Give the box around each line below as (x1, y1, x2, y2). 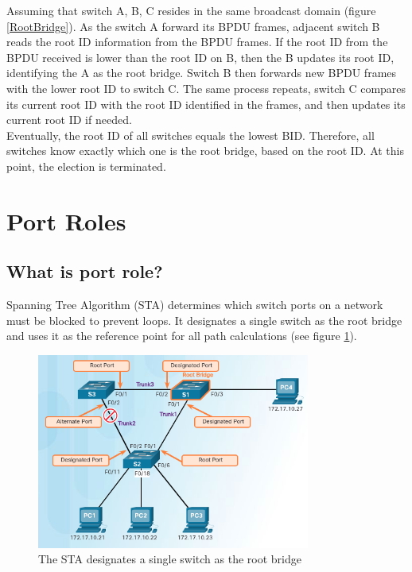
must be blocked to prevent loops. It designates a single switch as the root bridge (6, 311, 402, 328)
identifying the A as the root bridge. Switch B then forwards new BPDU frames (6, 64, 397, 81)
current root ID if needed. (6, 111, 132, 128)
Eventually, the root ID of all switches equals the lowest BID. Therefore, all (6, 126, 375, 143)
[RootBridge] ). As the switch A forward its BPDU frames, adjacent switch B (6, 17, 380, 34)
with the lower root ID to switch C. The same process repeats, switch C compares (6, 79, 406, 96)
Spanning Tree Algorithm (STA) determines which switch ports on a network (6, 296, 383, 313)
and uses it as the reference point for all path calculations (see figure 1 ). (6, 327, 357, 344)
